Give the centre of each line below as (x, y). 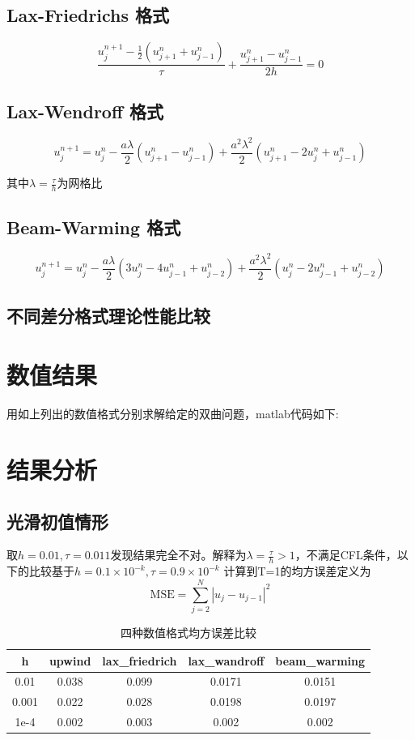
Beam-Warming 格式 (94, 227)
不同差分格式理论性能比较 (108, 315)
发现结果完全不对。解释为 (178, 555)
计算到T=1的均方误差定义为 (297, 571)
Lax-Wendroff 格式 (85, 111)
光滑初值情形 (57, 521)
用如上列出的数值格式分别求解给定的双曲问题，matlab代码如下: (173, 414)
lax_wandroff (226, 660)
